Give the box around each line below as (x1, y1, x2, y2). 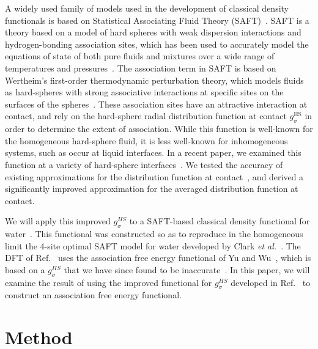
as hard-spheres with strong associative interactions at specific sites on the (5, 86, 284, 98)
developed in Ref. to (231, 276, 311, 288)
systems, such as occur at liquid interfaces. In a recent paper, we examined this (5, 146, 301, 159)
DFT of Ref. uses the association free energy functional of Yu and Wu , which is (5, 251, 311, 264)
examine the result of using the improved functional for (5, 276, 212, 288)
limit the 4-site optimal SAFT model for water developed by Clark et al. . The (5, 239, 301, 252)
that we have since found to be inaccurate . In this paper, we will (64, 263, 310, 276)
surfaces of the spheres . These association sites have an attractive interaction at (5, 97, 308, 110)
